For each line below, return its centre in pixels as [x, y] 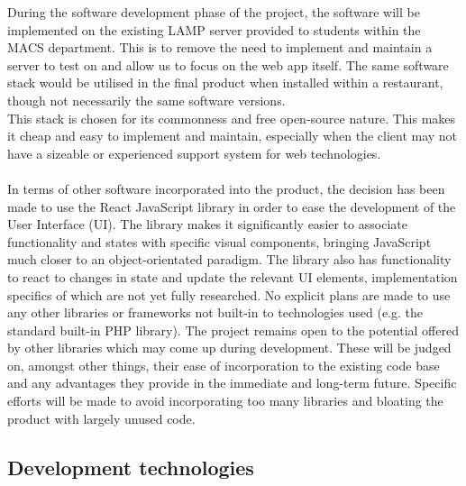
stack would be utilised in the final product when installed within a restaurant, [225, 83]
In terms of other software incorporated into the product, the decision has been [226, 188]
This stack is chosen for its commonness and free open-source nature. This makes [232, 118]
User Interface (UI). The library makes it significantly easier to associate [207, 224]
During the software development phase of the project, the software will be [214, 12]
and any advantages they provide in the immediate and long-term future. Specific [232, 383]
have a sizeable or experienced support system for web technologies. [194, 153]
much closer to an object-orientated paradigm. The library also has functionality [229, 259]
